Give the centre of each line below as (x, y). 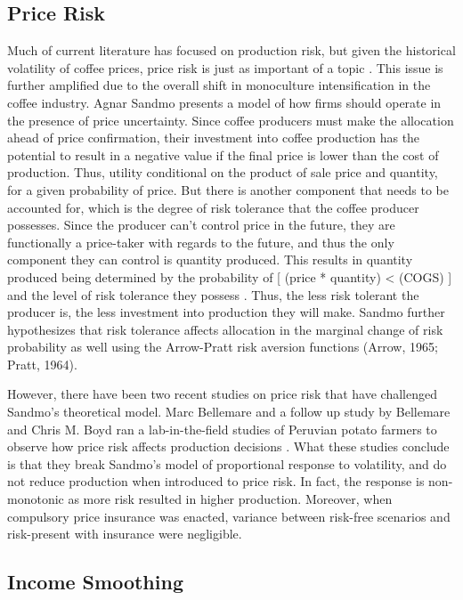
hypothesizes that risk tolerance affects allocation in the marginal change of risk (225, 329)
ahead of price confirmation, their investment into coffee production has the (214, 138)
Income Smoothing (95, 582)
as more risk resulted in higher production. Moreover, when (230, 499)
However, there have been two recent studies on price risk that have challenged (222, 394)
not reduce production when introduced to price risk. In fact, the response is (216, 481)
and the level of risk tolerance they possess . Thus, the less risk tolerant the (213, 294)
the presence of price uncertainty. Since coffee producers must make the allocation (231, 120)
